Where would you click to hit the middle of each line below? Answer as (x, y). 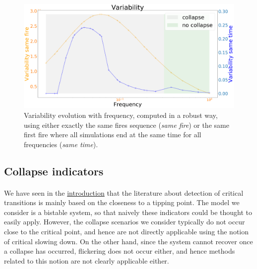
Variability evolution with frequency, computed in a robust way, (121, 115)
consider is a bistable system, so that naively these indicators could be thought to (128, 212)
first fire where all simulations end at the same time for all (113, 134)
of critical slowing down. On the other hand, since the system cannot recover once (128, 241)
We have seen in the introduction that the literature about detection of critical (124, 192)
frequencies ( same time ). (61, 144)
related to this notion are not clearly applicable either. (87, 260)
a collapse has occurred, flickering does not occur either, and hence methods (120, 251)
